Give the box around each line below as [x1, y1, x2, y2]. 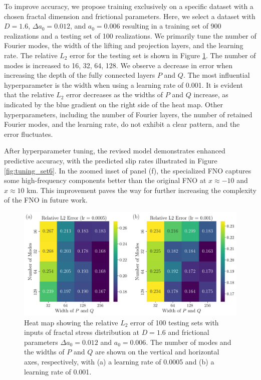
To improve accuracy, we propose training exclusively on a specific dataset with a [4, 1, 253, 11]
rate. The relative [4, 50, 58, 60]
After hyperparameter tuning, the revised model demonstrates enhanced [4, 145, 225, 156]
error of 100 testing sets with [130, 317, 219, 327]
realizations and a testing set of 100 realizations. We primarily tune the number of [4, 30, 256, 41]
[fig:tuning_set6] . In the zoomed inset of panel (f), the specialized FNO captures [4, 165, 251, 175]
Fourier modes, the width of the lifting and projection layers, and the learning [4, 40, 243, 51]
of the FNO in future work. [4, 195, 88, 205]
